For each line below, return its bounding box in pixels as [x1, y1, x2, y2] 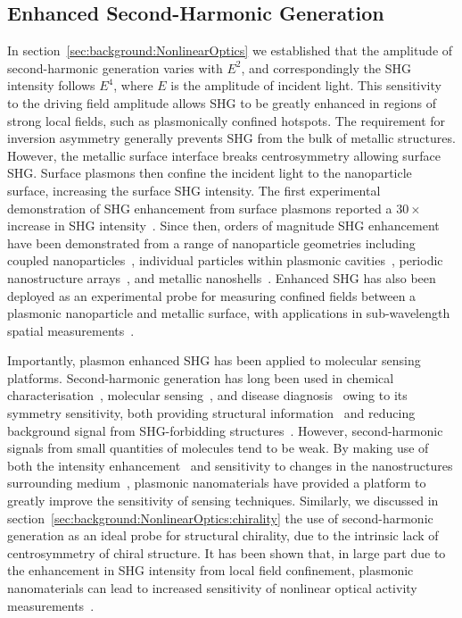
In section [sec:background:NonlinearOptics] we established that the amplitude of [7, 41, 453, 60]
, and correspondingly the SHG [241, 58, 411, 77]
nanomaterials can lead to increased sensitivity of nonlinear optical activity [7, 579, 417, 597]
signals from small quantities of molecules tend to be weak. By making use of [7, 438, 429, 457]
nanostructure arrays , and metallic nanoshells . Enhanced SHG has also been [7, 268, 436, 287]
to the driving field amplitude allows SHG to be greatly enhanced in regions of [7, 93, 437, 112]
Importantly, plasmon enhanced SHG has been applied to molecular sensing [7, 351, 421, 370]
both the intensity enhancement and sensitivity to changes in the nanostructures [7, 455, 453, 474]
